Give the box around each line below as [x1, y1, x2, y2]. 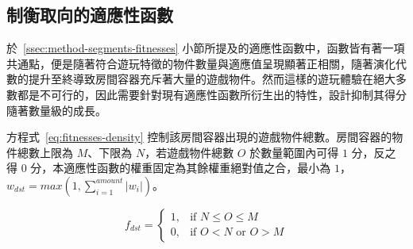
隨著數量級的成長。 [6, 102, 106, 118]
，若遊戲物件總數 [145, 144, 234, 160]
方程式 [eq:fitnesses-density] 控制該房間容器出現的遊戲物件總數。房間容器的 [6, 128, 392, 145]
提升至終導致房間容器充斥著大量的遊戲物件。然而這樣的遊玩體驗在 [28, 71, 373, 87]
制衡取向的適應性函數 [6, 2, 173, 27]
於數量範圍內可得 [249, 144, 339, 160]
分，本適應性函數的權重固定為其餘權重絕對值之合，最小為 [30, 159, 331, 176]
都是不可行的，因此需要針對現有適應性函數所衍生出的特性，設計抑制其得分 [17, 86, 407, 102]
